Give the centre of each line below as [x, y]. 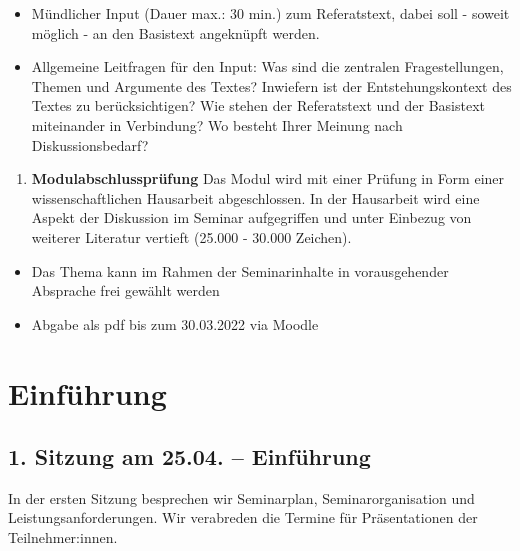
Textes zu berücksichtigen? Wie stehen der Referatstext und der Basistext [258, 105]
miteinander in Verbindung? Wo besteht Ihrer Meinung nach [217, 124]
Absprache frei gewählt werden [125, 290]
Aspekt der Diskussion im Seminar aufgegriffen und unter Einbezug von [251, 217]
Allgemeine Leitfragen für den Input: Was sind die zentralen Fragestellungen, [267, 66]
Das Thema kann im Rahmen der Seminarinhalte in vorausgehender [240, 270]
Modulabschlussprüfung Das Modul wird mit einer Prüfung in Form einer [268, 178]
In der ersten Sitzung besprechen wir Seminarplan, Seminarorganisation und [241, 497]
